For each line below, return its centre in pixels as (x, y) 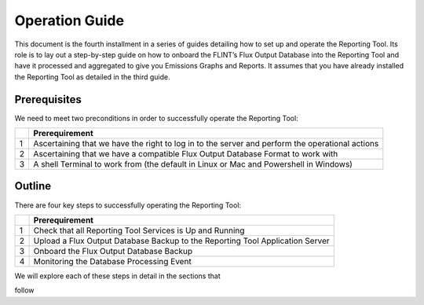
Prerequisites (48, 99)
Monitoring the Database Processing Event (112, 261)
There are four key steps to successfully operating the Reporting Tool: (128, 205)
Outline (33, 186)
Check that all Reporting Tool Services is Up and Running (139, 230)
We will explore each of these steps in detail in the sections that (117, 276)
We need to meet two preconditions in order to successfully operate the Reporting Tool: (156, 118)
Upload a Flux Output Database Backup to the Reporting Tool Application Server (181, 241)
